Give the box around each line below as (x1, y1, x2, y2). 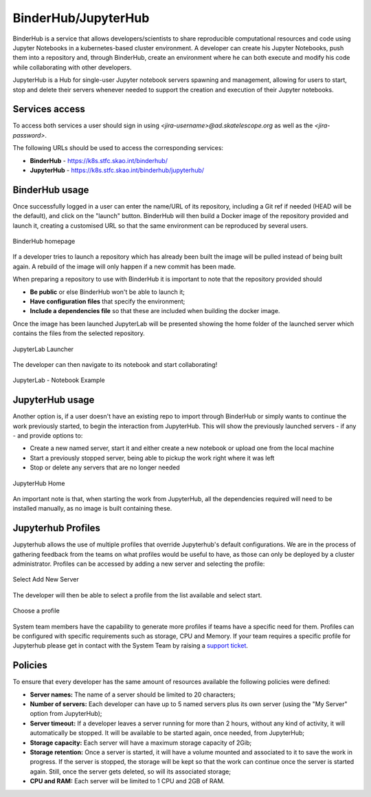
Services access (12, 103, 85, 115)
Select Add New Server (12, 575, 79, 584)
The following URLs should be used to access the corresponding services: (12, 144, 223, 152)
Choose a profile (12, 606, 60, 615)
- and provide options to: (12, 432, 83, 440)
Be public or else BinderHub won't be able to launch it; (30, 288, 185, 296)
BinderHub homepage (12, 237, 76, 246)
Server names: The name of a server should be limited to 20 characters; (30, 690, 236, 699)
